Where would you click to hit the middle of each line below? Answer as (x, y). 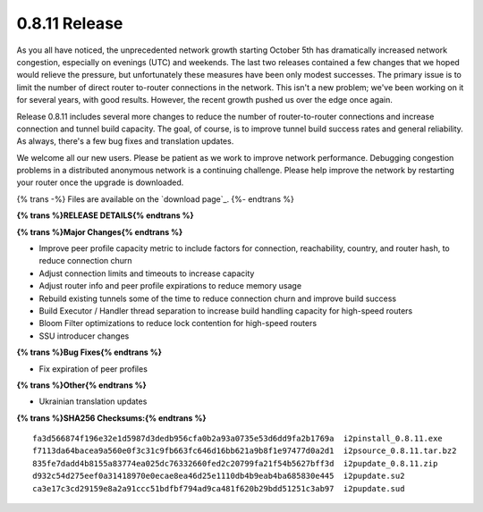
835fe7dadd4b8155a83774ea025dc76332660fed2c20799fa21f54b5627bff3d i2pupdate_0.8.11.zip (235, 463)
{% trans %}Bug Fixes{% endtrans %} (89, 352)
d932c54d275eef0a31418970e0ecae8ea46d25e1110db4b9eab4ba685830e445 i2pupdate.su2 (219, 476)
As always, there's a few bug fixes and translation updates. (125, 141)
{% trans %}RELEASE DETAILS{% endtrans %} (105, 215)
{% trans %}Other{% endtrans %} (81, 385)
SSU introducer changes (84, 336)
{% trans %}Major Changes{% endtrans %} (100, 231)
